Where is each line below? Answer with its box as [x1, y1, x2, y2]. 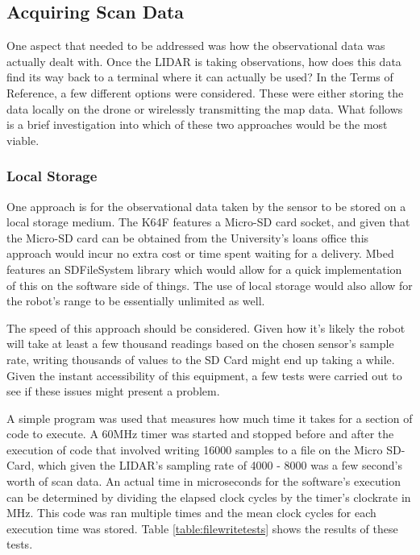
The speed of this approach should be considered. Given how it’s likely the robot [6, 319, 405, 336]
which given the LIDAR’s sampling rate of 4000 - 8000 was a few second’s [37, 457, 402, 474]
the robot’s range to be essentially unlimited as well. [6, 292, 265, 309]
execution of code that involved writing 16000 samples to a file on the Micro [6, 441, 383, 458]
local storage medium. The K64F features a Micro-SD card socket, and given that [6, 213, 410, 230]
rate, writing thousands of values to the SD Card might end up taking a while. [6, 350, 395, 367]
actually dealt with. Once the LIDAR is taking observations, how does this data [6, 52, 401, 69]
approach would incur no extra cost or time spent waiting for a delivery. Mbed [6, 245, 394, 262]
